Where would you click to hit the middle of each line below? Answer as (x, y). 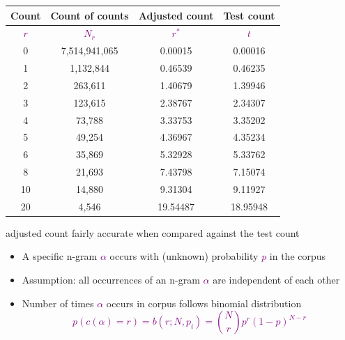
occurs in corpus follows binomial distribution (204, 303)
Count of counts (90, 15)
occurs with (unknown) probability (184, 256)
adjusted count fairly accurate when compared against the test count (153, 232)
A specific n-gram (60, 256)
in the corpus (298, 256)
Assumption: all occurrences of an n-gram (111, 280)
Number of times (58, 303)
